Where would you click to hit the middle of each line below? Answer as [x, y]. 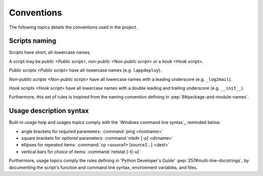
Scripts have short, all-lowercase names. [50, 52]
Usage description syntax [49, 111]
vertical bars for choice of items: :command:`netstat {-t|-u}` [81, 152]
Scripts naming [33, 41]
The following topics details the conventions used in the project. [73, 27]
